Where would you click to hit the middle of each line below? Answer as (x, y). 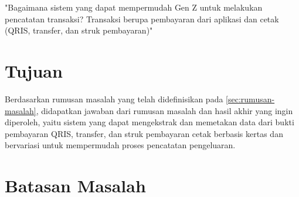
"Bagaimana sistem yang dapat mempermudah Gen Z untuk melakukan (134, 7)
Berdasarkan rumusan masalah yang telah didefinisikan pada (114, 98)
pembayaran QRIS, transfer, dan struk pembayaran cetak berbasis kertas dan (144, 133)
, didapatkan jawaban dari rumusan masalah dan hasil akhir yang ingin (164, 110)
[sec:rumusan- (250, 98)
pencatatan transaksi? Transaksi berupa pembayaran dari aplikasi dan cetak (142, 19)
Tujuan (34, 70)
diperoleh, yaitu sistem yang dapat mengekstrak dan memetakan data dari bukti (149, 122)
